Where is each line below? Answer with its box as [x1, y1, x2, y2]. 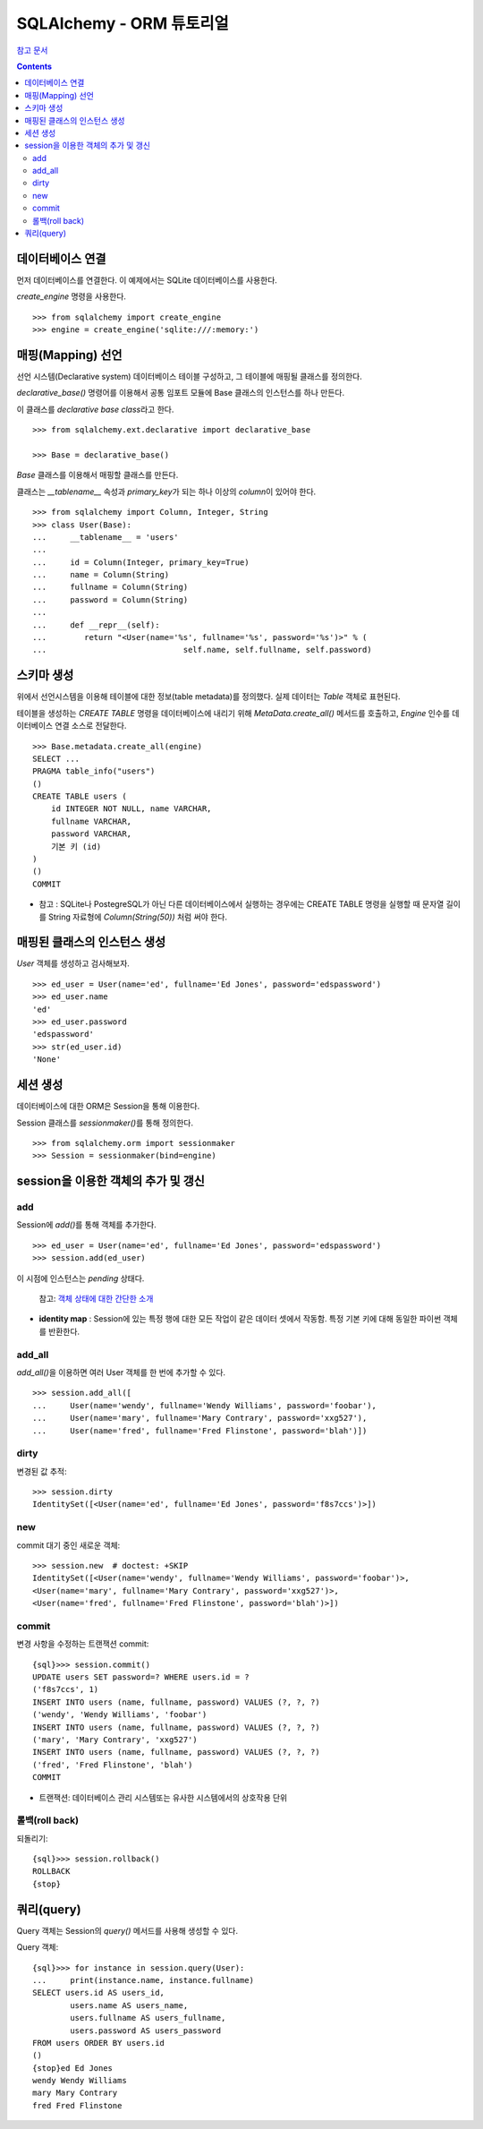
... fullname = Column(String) [32, 582, 189, 593]
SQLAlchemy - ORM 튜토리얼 [16, 13, 230, 33]
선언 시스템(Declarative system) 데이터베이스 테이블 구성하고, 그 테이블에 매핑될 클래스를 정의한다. [16, 372, 362, 381]
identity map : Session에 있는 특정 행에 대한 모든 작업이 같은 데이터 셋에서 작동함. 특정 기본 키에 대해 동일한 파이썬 [38, 1313, 442, 1324]
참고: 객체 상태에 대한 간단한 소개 [38, 1294, 154, 1304]
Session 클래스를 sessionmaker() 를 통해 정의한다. [16, 1117, 194, 1128]
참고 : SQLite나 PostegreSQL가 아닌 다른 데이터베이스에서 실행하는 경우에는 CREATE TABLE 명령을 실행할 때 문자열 [38, 899, 445, 910]
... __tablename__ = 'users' [32, 532, 179, 542]
